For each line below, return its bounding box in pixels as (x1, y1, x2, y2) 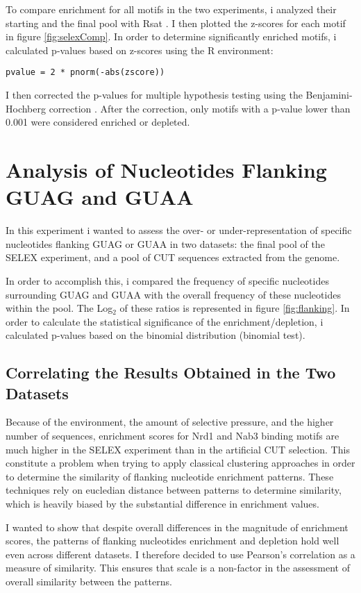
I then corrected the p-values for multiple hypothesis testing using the (6, 87, 303, 102)
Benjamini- (305, 87, 353, 102)
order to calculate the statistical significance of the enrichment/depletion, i (6, 314, 324, 328)
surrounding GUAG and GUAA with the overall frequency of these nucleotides (6, 287, 341, 301)
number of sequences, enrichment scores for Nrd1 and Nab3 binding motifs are (6, 428, 339, 443)
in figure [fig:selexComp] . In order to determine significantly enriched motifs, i (6, 29, 337, 44)
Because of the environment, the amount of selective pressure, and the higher (6, 415, 334, 429)
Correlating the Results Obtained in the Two (6, 362, 336, 383)
